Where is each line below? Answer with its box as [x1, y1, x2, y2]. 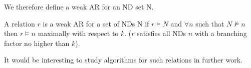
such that [195, 18, 224, 28]
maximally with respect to [38, 28, 119, 38]
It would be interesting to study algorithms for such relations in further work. [4, 54, 242, 65]
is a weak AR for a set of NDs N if [43, 18, 149, 28]
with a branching [194, 28, 247, 38]
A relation [4, 18, 35, 28]
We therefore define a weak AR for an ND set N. [4, 1, 154, 11]
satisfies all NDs [137, 28, 186, 38]
